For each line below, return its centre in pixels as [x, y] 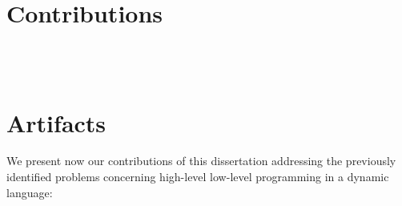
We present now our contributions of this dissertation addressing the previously [201, 161]
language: [30, 192]
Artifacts [56, 122]
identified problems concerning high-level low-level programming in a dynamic [198, 177]
